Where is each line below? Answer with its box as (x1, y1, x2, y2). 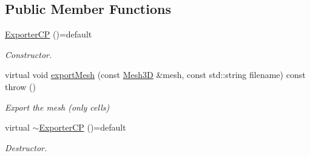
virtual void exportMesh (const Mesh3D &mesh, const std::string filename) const (5, 68, 306, 81)
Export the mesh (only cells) (5, 100, 110, 113)
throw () (5, 80, 36, 93)
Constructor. (5, 48, 52, 60)
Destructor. (5, 141, 47, 154)
